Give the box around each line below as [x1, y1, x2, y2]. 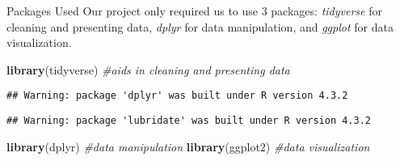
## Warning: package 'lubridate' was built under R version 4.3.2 [6, 115, 372, 127]
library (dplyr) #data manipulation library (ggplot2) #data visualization [6, 138, 370, 155]
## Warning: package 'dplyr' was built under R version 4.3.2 [6, 90, 348, 102]
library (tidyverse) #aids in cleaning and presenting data [6, 61, 290, 78]
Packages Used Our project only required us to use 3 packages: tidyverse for [6, 2, 382, 19]
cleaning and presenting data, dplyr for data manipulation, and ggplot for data [6, 18, 394, 35]
